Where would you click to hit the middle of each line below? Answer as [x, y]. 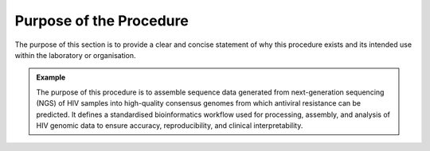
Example [51, 77]
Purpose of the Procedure [102, 21]
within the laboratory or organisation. [75, 55]
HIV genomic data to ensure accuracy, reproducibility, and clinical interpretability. [170, 125]
